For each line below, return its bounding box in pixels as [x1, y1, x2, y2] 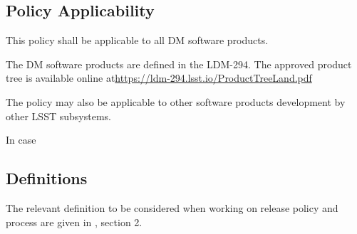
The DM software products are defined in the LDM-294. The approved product [6, 56, 352, 71]
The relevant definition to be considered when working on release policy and [6, 200, 338, 215]
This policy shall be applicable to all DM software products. [6, 33, 269, 48]
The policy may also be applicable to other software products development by [6, 94, 346, 109]
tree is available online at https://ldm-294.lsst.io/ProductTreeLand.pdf [6, 70, 312, 85]
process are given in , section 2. [6, 214, 143, 229]
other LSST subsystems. [6, 108, 111, 123]
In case [6, 132, 36, 147]
